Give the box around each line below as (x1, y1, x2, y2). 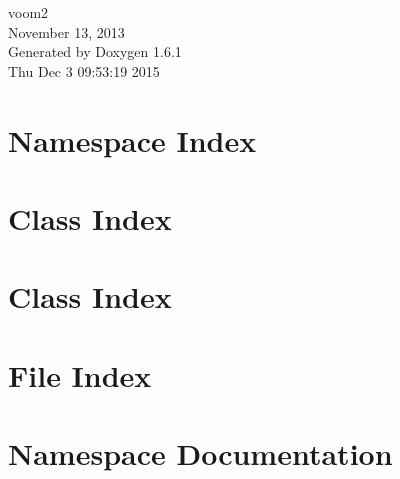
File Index (8, 354, 152, 395)
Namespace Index (8, 119, 257, 160)
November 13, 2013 (8, 21, 125, 42)
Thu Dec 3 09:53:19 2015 (8, 60, 160, 81)
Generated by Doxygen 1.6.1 (8, 41, 182, 62)
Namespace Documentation (8, 433, 393, 474)
